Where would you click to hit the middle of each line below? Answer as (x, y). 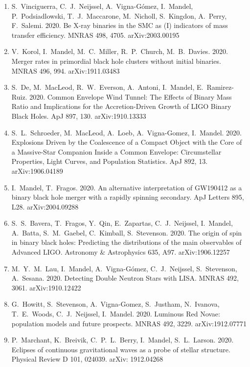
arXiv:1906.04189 (37, 170)
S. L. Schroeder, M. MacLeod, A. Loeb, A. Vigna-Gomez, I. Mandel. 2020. (126, 132)
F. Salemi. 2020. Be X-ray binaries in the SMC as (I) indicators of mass (120, 25)
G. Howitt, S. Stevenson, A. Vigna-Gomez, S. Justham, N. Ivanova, (115, 304)
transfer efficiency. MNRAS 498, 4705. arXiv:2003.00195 (95, 35)
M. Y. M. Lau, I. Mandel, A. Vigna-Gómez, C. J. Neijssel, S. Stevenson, (124, 268)
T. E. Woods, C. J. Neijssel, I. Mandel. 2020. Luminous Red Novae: (116, 314)
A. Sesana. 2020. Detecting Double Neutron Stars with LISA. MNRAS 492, (125, 278)
